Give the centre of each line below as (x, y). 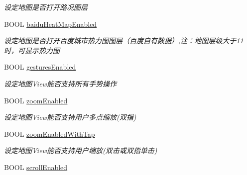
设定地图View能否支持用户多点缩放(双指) (70, 117)
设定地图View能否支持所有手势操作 (60, 83)
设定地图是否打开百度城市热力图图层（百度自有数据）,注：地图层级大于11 (124, 41)
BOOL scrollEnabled (36, 167)
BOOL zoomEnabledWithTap (50, 133)
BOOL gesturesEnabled (40, 67)
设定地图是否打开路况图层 (46, 7)
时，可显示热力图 (32, 50)
